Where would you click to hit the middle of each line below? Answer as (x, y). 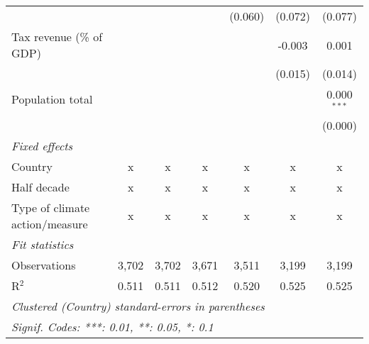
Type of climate (51, 207)
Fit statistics (43, 244)
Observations (44, 265)
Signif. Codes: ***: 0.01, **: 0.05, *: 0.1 (112, 326)
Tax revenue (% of (57, 37)
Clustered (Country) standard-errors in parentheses (138, 306)
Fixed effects (42, 145)
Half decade (40, 187)
